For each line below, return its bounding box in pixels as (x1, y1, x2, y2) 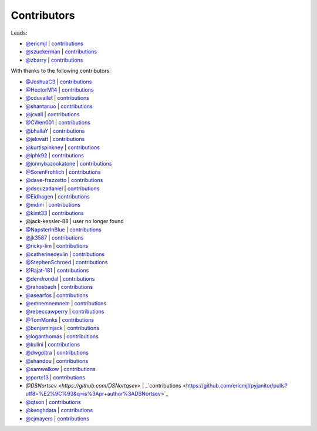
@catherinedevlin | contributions (25, 250, 105, 258)
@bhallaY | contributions (25, 127, 85, 134)
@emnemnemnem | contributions (25, 300, 107, 307)
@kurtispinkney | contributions (25, 144, 100, 151)
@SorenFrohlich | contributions (25, 168, 101, 176)
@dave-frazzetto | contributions (25, 177, 103, 184)
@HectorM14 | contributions (25, 86, 94, 93)
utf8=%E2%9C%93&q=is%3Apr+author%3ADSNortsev (25, 390, 161, 398)
